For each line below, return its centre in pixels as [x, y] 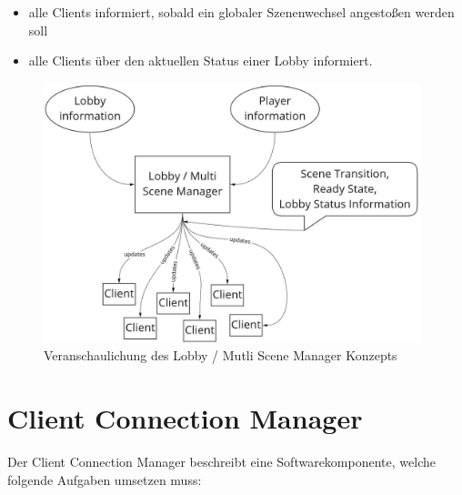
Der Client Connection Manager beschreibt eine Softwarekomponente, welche [221, 461]
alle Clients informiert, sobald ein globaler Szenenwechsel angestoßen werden [241, 12]
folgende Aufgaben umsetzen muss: [105, 479]
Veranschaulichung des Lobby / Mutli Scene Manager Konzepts [221, 355]
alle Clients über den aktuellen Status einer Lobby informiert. [201, 61]
